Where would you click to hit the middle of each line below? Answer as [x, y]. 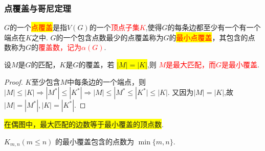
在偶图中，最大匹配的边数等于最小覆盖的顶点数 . [84, 124]
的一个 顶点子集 [114, 27]
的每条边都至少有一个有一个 [214, 27]
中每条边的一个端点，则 [107, 81]
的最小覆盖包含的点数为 [95, 141]
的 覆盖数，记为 [57, 47]
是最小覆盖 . [240, 64]
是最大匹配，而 [191, 64]
